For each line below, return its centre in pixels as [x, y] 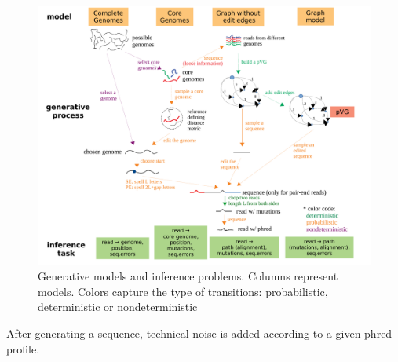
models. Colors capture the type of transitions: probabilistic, [183, 291]
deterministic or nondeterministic [118, 307]
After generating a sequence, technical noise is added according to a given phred [199, 333]
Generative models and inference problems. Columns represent [188, 276]
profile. [23, 348]
